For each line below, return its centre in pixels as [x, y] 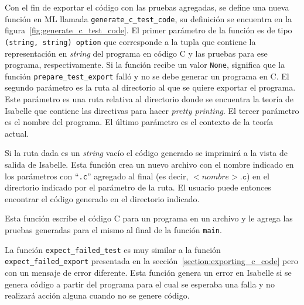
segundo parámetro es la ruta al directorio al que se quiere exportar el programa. [150, 87]
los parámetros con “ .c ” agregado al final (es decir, [97, 176]
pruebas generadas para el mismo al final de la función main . [113, 230]
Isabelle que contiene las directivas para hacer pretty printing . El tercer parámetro [152, 110]
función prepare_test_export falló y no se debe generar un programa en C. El [147, 76]
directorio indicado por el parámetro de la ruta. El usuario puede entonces [138, 187]
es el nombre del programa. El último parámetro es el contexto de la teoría [139, 122]
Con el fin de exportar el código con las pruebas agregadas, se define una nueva [147, 7]
